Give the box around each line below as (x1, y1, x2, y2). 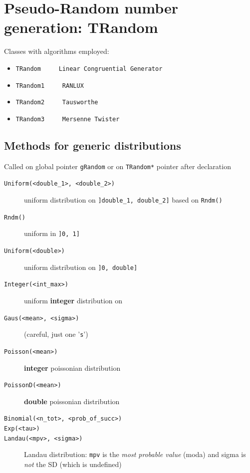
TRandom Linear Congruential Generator (15, 65, 163, 72)
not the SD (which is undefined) (24, 459, 122, 470)
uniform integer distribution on (24, 295, 123, 305)
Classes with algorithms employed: (4, 46, 109, 56)
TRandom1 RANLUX (15, 82, 84, 89)
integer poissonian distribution (24, 362, 121, 373)
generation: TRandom (4, 17, 158, 37)
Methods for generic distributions (4, 137, 181, 153)
